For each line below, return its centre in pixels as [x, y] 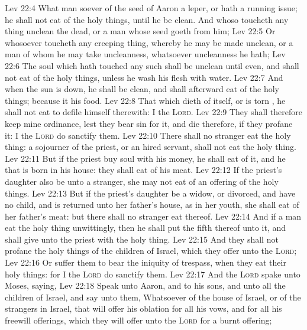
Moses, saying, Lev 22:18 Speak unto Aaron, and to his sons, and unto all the [145, 285]
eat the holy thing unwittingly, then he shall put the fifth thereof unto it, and [146, 228]
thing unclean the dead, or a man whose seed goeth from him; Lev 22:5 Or [140, 31]
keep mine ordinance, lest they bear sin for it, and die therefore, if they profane [149, 123]
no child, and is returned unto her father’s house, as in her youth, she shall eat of [152, 205]
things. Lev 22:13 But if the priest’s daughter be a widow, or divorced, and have [150, 193]
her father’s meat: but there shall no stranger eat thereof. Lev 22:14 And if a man [153, 216]
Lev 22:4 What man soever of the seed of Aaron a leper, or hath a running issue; [151, 8]
